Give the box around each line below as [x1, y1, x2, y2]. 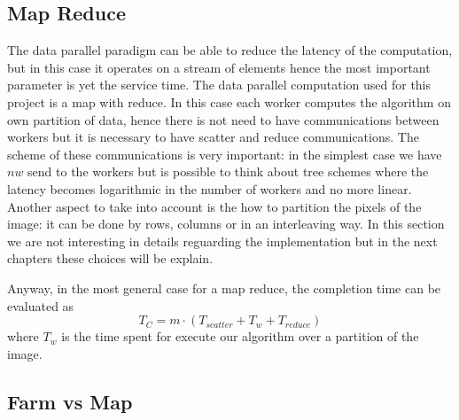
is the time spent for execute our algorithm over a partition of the [61, 327, 419, 346]
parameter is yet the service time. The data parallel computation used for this [7, 75, 432, 94]
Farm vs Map [7, 387, 133, 415]
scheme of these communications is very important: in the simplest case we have [7, 144, 442, 163]
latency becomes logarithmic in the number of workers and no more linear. [7, 179, 412, 198]
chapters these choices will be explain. [7, 249, 214, 268]
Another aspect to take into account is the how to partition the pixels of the [7, 197, 422, 215]
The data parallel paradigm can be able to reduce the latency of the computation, [7, 41, 453, 59]
